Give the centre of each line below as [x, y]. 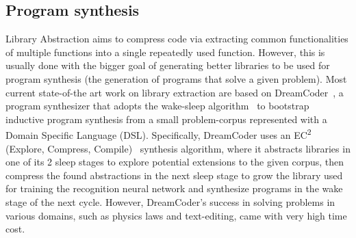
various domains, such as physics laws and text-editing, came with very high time [176, 215]
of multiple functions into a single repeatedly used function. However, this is [165, 52]
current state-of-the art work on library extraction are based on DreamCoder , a [175, 92]
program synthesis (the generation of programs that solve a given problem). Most [176, 78]
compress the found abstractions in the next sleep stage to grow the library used [174, 175]
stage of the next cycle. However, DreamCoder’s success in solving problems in [170, 201]
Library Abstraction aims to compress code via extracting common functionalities [177, 39]
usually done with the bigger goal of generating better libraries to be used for [168, 65]
